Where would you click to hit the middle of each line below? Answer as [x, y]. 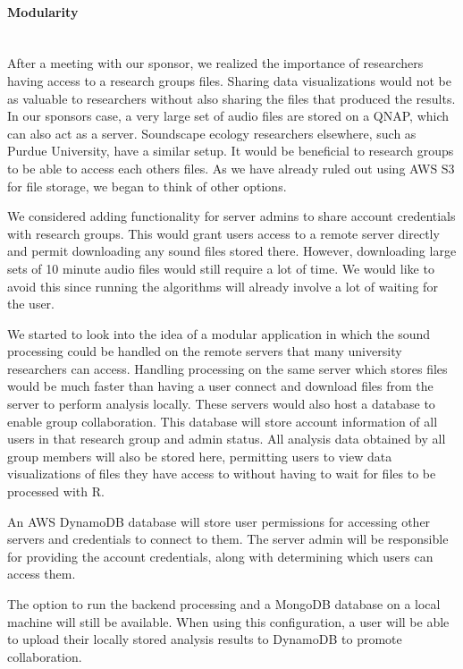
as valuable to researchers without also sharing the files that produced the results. [231, 98]
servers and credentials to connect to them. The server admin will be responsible [228, 539]
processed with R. [56, 491]
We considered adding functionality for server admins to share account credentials [231, 216]
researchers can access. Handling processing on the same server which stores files [227, 368]
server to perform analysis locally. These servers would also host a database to [221, 404]
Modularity [43, 11]
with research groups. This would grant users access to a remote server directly [223, 233]
